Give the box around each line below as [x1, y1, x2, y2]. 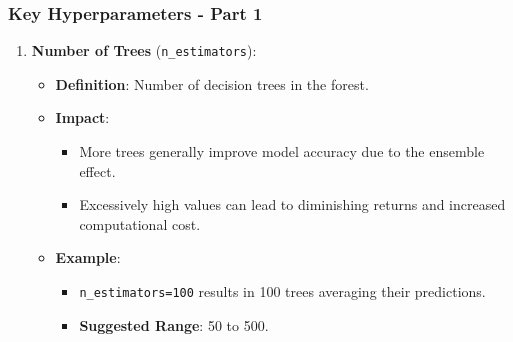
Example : [55, 247, 121, 268]
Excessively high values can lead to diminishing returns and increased [79, 194, 506, 215]
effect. [79, 160, 116, 181]
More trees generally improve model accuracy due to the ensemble [79, 141, 485, 162]
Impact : [55, 107, 110, 128]
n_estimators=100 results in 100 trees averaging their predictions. [79, 281, 486, 302]
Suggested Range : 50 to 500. [79, 314, 269, 335]
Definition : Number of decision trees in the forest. [55, 73, 369, 94]
